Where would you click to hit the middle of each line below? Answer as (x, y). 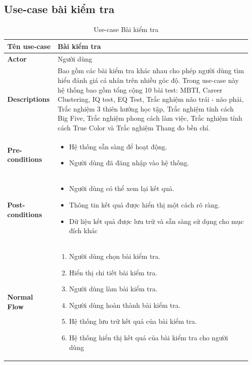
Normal (20, 296)
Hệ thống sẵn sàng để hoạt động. (118, 146)
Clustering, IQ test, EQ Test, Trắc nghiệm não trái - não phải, (151, 99)
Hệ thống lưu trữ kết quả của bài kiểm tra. (133, 321)
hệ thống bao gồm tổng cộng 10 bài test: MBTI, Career (140, 89)
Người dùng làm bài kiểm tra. (113, 289)
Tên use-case (29, 46)
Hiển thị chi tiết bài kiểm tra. (113, 272)
